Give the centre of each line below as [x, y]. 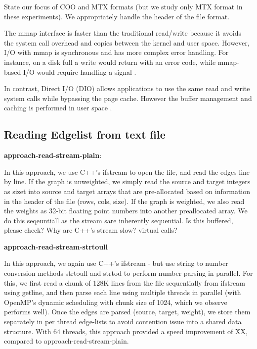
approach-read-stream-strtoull [56, 246]
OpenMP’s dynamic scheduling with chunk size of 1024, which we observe [116, 302]
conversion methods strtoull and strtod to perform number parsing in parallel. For [128, 273]
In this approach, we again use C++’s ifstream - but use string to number [116, 263]
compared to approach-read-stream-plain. [66, 341]
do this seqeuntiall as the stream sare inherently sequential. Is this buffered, [119, 220]
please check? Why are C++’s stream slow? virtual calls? [91, 230]
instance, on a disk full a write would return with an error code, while [110, 62]
